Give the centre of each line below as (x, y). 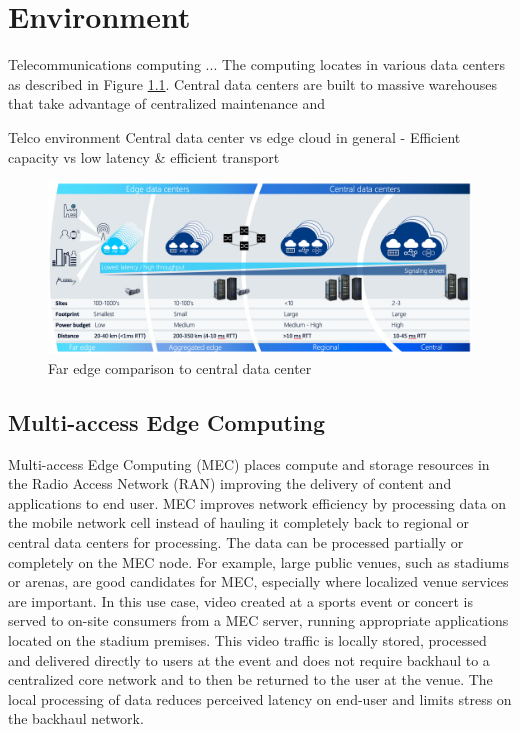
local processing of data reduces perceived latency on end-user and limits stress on (260, 698)
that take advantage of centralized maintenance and (166, 103)
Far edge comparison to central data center (180, 367)
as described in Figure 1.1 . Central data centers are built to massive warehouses (252, 83)
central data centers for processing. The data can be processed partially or (236, 541)
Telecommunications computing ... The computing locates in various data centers (256, 64)
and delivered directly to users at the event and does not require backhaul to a (249, 659)
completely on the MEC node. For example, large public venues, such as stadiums (258, 561)
